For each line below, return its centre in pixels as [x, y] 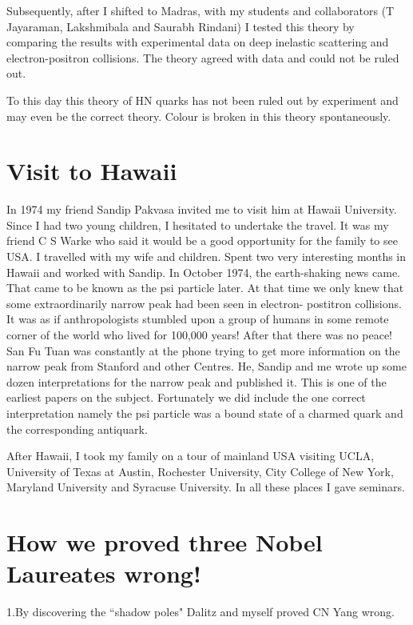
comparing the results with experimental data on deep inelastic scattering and [198, 42]
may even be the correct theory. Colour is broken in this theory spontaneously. [199, 116]
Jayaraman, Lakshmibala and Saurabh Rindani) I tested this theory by [181, 26]
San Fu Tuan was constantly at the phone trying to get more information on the [203, 350]
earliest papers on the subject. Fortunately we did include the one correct [186, 397]
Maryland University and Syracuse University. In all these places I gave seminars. [206, 487]
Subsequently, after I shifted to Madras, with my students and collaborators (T [201, 10]
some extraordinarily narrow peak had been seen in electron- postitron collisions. [204, 303]
